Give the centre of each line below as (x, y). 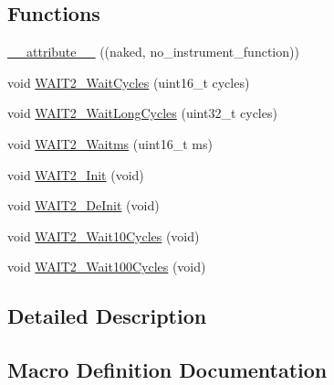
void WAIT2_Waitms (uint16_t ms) (110, 143)
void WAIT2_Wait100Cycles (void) (107, 267)
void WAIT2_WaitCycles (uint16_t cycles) (129, 82)
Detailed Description (107, 316)
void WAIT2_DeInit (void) (83, 205)
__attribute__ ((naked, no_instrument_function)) (153, 52)
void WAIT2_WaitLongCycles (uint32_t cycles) (142, 113)
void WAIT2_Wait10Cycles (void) (104, 235)
